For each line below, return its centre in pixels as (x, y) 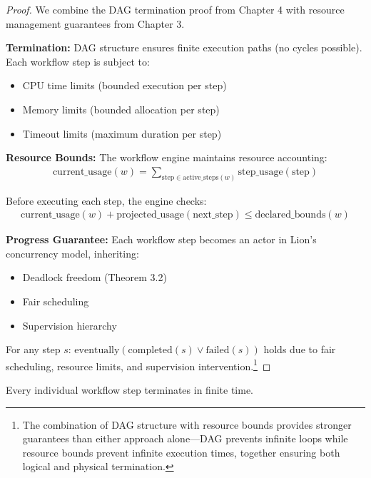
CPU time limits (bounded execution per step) (124, 85)
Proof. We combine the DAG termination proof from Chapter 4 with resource (175, 9)
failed (218, 351)
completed (150, 351)
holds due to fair (300, 349)
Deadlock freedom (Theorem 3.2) (95, 277)
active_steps (201, 177)
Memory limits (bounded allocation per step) (121, 109)
